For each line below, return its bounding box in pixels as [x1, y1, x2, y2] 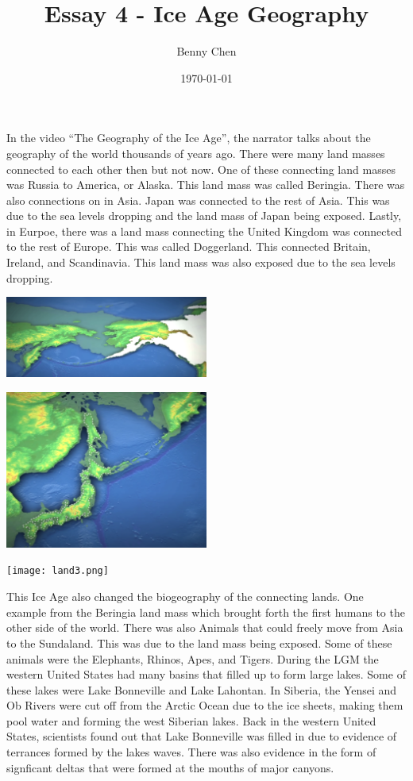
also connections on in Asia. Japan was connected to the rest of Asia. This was [6, 191, 390, 208]
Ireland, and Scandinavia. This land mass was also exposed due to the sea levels [6, 254, 396, 271]
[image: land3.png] [6, 565, 109, 577]
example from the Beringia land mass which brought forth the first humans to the [6, 603, 405, 620]
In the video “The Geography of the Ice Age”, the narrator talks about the [6, 129, 371, 146]
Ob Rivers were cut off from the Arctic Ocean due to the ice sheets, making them [6, 697, 403, 714]
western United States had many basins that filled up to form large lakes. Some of [6, 666, 406, 683]
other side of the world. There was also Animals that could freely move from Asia [6, 619, 403, 636]
